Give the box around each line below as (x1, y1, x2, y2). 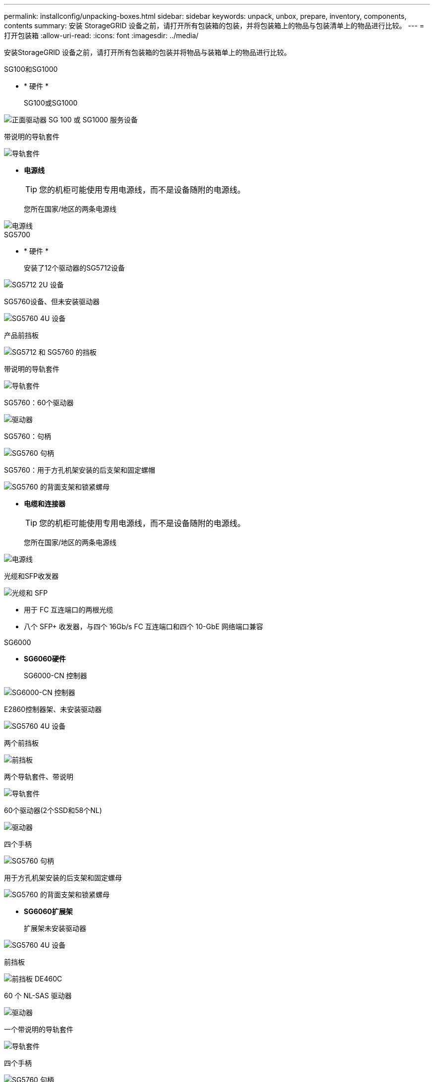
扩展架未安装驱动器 (24, 924, 86, 932)
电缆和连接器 (24, 499, 65, 508)
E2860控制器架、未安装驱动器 (4, 705, 102, 713)
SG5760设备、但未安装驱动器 (4, 297, 100, 306)
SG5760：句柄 (4, 432, 51, 440)
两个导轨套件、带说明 (4, 772, 73, 781)
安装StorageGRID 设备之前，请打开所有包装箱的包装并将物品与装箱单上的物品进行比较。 (4, 48, 291, 56)
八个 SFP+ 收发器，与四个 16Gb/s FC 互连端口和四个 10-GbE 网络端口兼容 (24, 622, 264, 631)
